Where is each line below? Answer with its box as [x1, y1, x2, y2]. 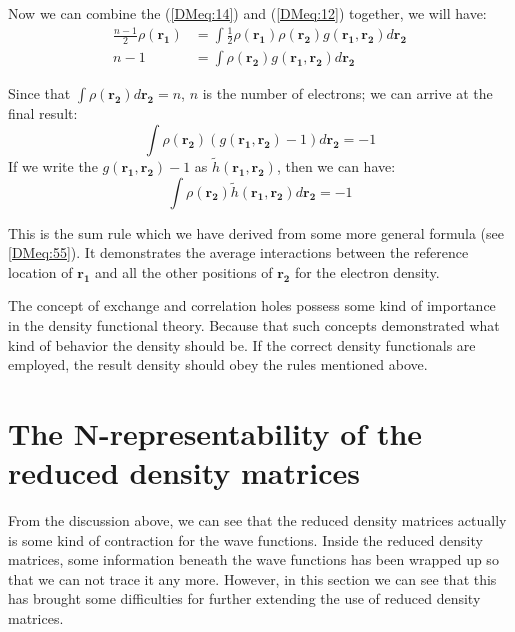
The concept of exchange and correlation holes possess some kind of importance [8, 295, 496, 316]
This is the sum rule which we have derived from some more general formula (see [8, 222, 504, 243]
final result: [8, 103, 78, 124]
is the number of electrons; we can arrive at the [202, 83, 493, 104]
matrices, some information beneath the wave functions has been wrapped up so [8, 549, 499, 570]
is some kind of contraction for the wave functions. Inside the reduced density [8, 529, 483, 550]
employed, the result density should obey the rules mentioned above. [8, 354, 428, 375]
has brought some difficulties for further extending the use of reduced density [8, 588, 481, 609]
